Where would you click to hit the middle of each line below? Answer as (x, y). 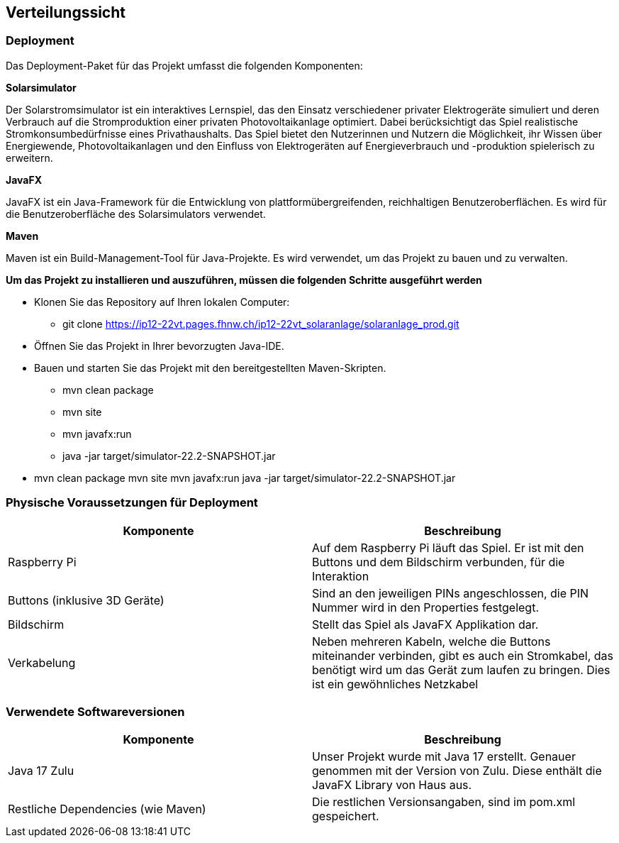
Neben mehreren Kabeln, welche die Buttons (431, 641)
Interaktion (341, 576)
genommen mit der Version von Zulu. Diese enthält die (457, 771)
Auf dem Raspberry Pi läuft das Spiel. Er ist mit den (448, 547)
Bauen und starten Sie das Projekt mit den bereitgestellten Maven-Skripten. (210, 368)
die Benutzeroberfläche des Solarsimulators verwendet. (136, 214)
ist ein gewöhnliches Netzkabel (395, 684)
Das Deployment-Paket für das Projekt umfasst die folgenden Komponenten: (184, 65)
